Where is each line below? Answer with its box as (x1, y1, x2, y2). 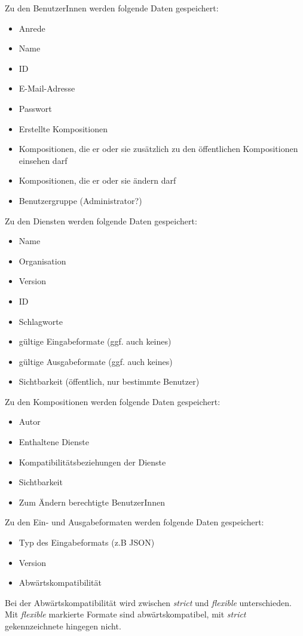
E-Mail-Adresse (19, 82, 75, 95)
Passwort (19, 102, 52, 114)
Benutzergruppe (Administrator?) (19, 194, 142, 206)
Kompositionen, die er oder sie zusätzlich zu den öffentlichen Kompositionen (19, 142, 298, 155)
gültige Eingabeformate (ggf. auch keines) (19, 335, 172, 348)
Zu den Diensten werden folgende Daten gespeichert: (5, 214, 197, 227)
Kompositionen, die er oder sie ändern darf (19, 174, 176, 187)
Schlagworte (19, 315, 63, 327)
